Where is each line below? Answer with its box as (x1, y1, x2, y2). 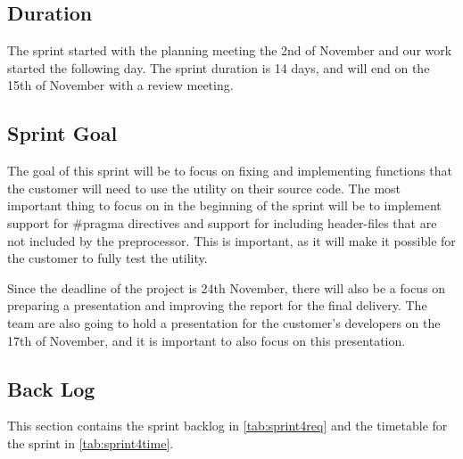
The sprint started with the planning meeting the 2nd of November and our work (7, 41, 452, 60)
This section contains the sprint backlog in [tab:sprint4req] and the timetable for (7, 416, 448, 435)
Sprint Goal (7, 119, 118, 147)
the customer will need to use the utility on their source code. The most (7, 178, 401, 197)
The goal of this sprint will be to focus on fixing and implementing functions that (7, 161, 452, 180)
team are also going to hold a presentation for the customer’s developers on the (7, 313, 441, 332)
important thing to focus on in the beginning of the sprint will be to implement (7, 196, 442, 215)
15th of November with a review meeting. (7, 76, 234, 94)
